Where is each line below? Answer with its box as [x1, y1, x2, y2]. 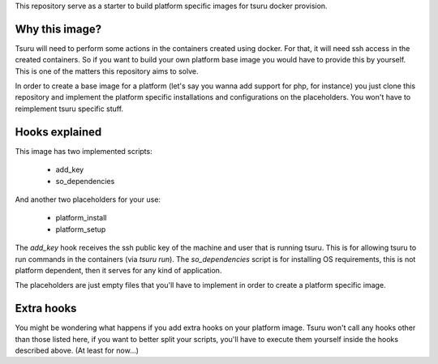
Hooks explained [15, 125, 102, 139]
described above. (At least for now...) [15, 345, 140, 355]
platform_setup [55, 224, 106, 234]
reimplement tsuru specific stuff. [15, 104, 124, 113]
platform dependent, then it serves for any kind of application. [15, 265, 222, 275]
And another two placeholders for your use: [15, 195, 161, 204]
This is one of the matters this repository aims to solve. [15, 66, 199, 76]
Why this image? [15, 22, 101, 36]
